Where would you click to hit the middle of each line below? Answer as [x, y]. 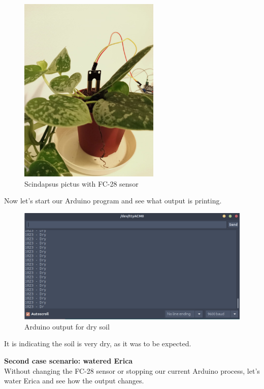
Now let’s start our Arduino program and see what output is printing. [113, 201]
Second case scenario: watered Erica [69, 360]
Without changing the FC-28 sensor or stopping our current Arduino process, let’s [132, 370]
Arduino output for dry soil [67, 326]
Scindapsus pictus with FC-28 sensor [81, 183]
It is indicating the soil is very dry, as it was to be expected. [98, 343]
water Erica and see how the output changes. [74, 381]
